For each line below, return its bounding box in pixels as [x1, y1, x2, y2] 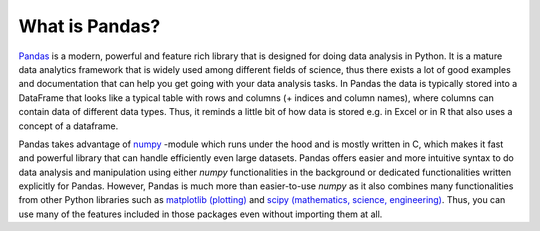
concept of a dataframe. [18, 120, 119, 132]
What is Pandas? [18, 15, 161, 37]
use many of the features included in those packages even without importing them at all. [18, 208, 383, 220]
